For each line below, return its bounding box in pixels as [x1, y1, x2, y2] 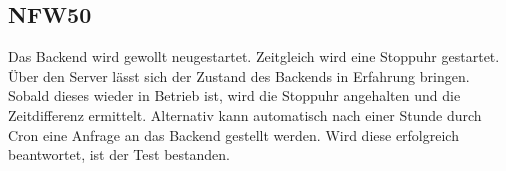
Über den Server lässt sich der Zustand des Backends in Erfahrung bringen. [8, 65, 470, 86]
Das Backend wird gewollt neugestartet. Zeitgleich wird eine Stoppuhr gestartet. [8, 46, 500, 67]
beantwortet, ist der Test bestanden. [8, 144, 230, 165]
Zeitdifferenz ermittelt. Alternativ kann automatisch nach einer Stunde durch [8, 104, 482, 125]
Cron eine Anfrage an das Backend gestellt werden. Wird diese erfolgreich [8, 124, 459, 145]
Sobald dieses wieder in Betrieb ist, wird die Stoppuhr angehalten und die [8, 85, 461, 106]
